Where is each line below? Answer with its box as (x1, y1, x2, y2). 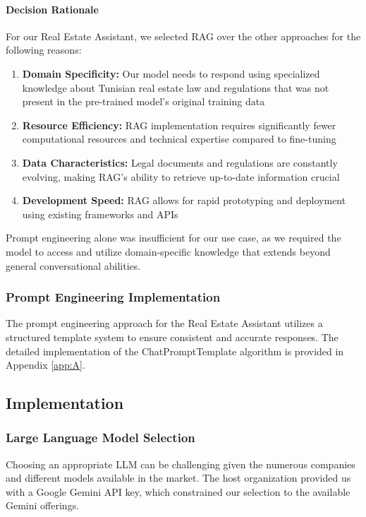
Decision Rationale (6, 1, 99, 16)
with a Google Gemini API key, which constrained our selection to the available (6, 484, 350, 499)
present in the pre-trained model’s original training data (22, 94, 265, 109)
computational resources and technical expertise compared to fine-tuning (22, 131, 336, 146)
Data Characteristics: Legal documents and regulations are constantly (22, 155, 338, 170)
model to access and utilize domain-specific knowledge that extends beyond (6, 244, 331, 258)
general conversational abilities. (6, 258, 141, 273)
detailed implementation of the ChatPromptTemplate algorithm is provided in (6, 343, 344, 358)
